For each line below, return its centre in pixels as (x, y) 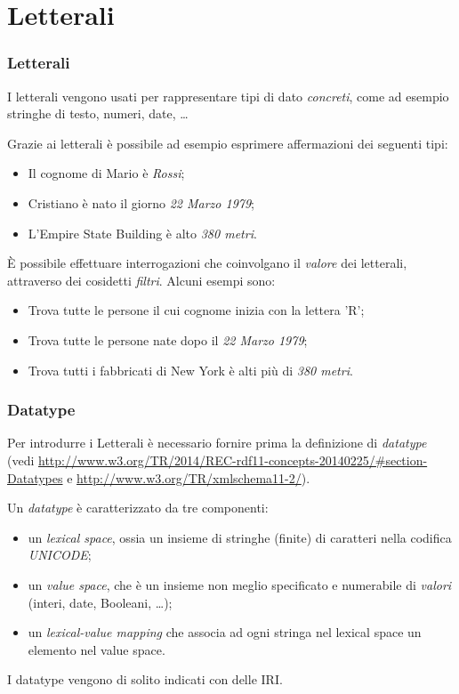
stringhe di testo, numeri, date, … (98, 113)
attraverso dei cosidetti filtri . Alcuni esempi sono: (141, 280)
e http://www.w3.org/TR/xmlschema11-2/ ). (189, 477)
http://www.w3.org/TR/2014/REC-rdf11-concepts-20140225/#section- (233, 460)
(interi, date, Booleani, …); (100, 602)
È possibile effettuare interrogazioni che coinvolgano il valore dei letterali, (207, 263)
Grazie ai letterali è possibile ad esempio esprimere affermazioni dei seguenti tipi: (228, 143)
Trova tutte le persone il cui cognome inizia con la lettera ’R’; (196, 310)
